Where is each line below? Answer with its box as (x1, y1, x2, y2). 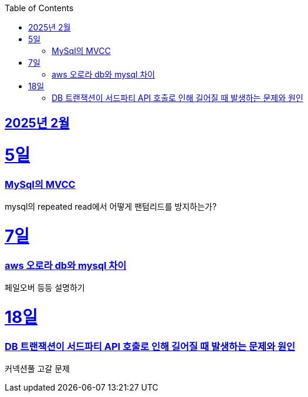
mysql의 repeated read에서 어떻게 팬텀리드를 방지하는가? (5, 201, 217, 212)
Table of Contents (5, 3, 74, 13)
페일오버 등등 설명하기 (5, 282, 85, 293)
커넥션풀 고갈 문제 (5, 364, 70, 374)
